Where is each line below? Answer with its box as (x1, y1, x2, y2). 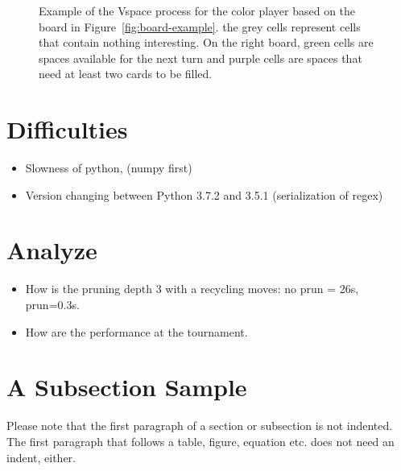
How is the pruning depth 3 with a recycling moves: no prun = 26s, (25, 280, 359, 297)
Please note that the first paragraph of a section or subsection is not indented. (6, 417, 393, 434)
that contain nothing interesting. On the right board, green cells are (39, 34, 374, 51)
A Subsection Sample (6, 370, 247, 403)
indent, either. (6, 448, 76, 465)
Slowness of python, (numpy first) (25, 159, 192, 176)
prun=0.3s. (25, 296, 80, 312)
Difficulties (6, 113, 128, 146)
